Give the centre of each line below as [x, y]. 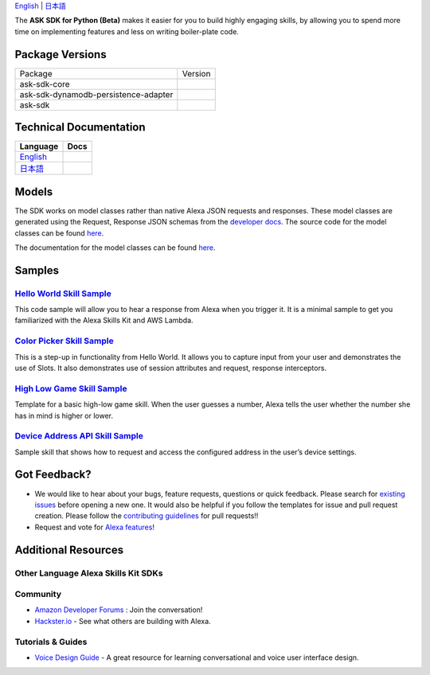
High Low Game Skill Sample [71, 388]
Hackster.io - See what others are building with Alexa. [123, 621]
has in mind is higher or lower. [64, 416]
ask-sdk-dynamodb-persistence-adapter [96, 94]
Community [38, 595]
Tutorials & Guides [51, 642]
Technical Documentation [80, 127]
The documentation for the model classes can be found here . [115, 248]
